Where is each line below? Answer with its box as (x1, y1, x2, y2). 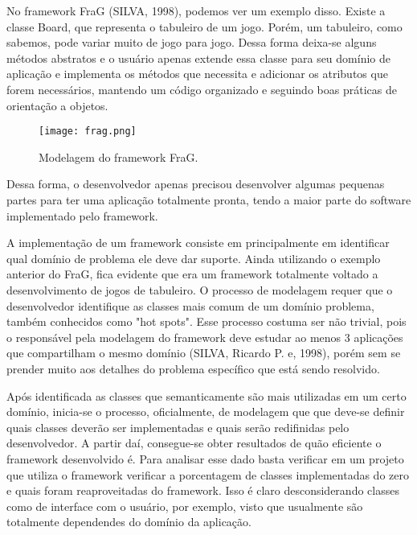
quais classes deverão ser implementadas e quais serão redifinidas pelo (6, 418, 350, 435)
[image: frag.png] (39, 126, 137, 138)
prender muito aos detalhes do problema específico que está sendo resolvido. (6, 360, 380, 377)
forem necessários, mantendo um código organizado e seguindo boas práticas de (6, 80, 397, 97)
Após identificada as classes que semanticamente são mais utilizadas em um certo (6, 387, 407, 404)
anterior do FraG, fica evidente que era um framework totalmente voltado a (6, 265, 378, 282)
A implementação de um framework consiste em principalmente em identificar (6, 234, 390, 251)
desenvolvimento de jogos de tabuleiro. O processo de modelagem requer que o (6, 281, 393, 298)
